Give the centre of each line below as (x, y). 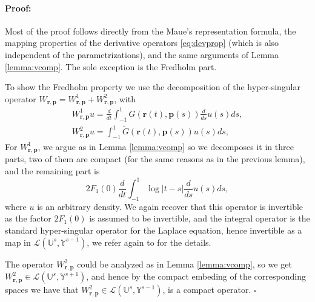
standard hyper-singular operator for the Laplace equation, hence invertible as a (154, 230)
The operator (29, 264)
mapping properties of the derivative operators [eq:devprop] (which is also (142, 43)
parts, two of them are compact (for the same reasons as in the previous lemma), (155, 159)
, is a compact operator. (207, 290)
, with (125, 98)
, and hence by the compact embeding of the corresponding (196, 276)
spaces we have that (42, 290)
